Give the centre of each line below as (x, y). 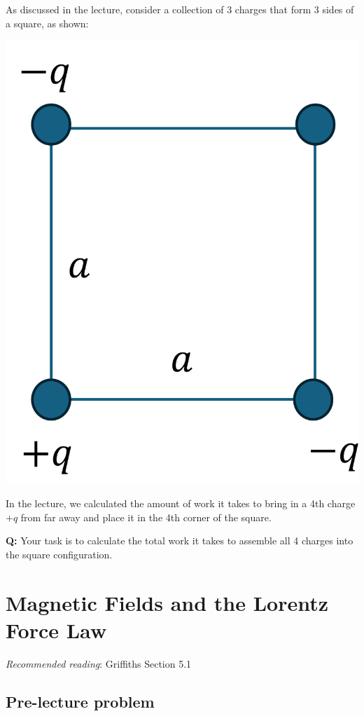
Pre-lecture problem (80, 701)
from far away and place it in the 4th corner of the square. (146, 517)
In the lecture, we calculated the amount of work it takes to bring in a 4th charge (181, 503)
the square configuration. (59, 554)
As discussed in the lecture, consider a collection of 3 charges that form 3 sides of (180, 9)
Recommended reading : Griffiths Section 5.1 (99, 663)
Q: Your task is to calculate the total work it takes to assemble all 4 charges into (180, 541)
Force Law (56, 629)
